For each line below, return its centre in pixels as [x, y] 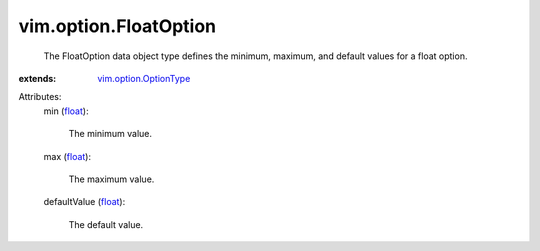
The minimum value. [110, 134]
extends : [37, 78]
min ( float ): [66, 111]
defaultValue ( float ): [84, 202]
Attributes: [40, 97]
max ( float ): [67, 156]
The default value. [106, 224]
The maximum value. [111, 179]
